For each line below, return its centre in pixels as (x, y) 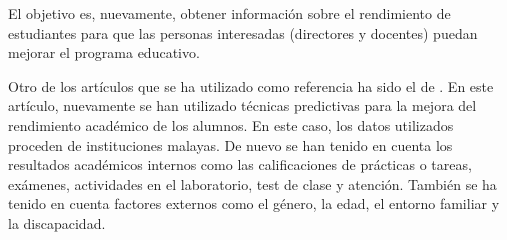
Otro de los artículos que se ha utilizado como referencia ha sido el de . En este (251, 85)
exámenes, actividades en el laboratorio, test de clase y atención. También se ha (252, 183)
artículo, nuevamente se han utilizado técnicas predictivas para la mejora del (242, 105)
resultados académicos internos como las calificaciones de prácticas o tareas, (240, 164)
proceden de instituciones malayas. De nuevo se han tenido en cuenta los (230, 144)
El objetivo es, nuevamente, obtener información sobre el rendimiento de (229, 13)
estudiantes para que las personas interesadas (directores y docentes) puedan (243, 32)
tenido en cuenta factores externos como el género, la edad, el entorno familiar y (254, 203)
